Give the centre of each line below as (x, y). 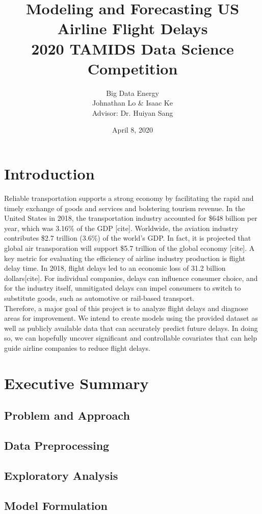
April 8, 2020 (133, 130)
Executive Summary (76, 383)
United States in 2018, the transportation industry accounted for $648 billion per (131, 218)
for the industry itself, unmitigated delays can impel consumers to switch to (123, 288)
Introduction (49, 174)
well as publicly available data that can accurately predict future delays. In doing (131, 328)
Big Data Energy (133, 93)
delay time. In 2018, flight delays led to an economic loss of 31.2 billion (115, 268)
